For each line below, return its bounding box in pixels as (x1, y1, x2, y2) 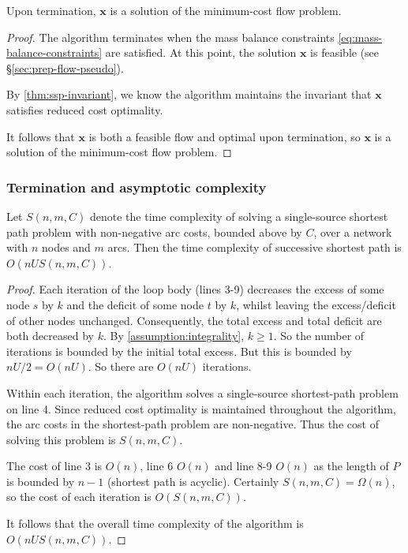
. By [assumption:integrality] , (103, 327, 245, 344)
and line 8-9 (215, 458, 272, 474)
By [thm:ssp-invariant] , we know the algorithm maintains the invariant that (6, 86, 372, 103)
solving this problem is (6, 431, 116, 447)
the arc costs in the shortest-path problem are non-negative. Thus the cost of (6, 416, 379, 432)
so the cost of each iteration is (6, 488, 152, 505)
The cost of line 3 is (6, 458, 103, 474)
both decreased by (6, 327, 94, 344)
